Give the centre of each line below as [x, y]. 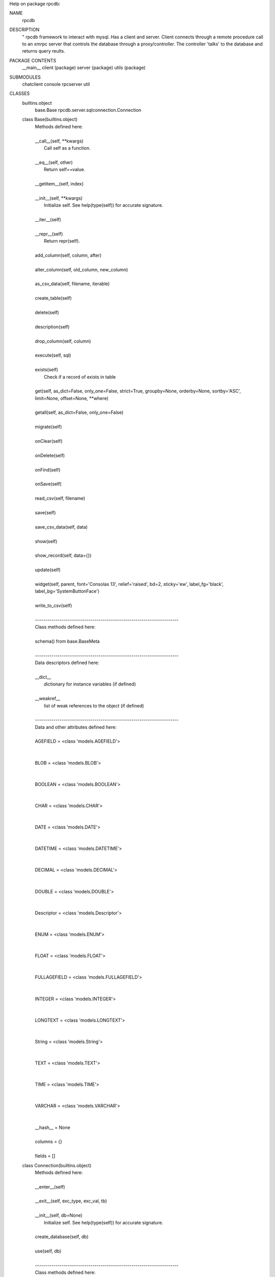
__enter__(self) [50, 1187]
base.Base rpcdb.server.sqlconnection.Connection [88, 110]
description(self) [52, 326]
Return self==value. [65, 170]
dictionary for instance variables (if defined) [90, 684]
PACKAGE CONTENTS [33, 60]
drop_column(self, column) [63, 341]
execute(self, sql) [53, 356]
